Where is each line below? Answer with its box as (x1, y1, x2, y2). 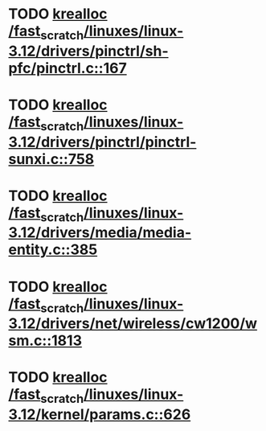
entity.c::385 (8, 240, 98, 259)
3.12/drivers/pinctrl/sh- (8, 42, 169, 60)
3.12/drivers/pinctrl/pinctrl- (8, 133, 197, 151)
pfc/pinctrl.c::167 (8, 59, 127, 77)
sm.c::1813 (8, 331, 83, 350)
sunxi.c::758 (8, 150, 95, 168)
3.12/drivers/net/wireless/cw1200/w (8, 314, 258, 333)
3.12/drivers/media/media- (8, 224, 191, 242)
